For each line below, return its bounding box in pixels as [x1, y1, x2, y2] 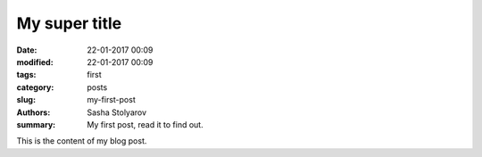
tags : [16, 70, 37, 80]
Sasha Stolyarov [87, 107, 147, 118]
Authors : [16, 107, 51, 118]
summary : [16, 119, 56, 129]
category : [16, 81, 54, 93]
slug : [16, 95, 36, 105]
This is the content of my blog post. [16, 136, 147, 146]
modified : [16, 56, 54, 67]
